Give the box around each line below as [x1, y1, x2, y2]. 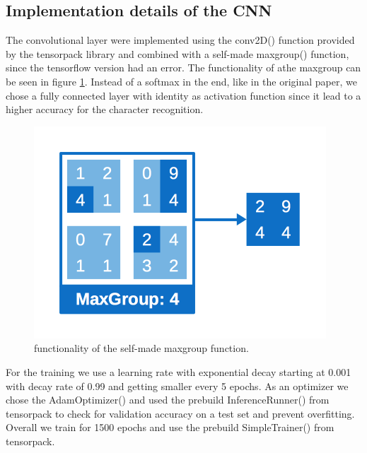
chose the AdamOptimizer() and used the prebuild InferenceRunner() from [6, 392, 330, 407]
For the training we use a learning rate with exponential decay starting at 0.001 [6, 364, 351, 379]
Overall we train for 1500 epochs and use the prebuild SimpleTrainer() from [6, 420, 334, 435]
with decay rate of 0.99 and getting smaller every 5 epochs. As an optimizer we [6, 378, 349, 393]
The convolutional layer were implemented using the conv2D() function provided [6, 33, 355, 47]
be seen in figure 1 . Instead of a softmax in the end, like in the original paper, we [6, 73, 357, 88]
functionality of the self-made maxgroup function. [34, 341, 249, 355]
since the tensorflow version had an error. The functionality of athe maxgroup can [6, 60, 361, 75]
